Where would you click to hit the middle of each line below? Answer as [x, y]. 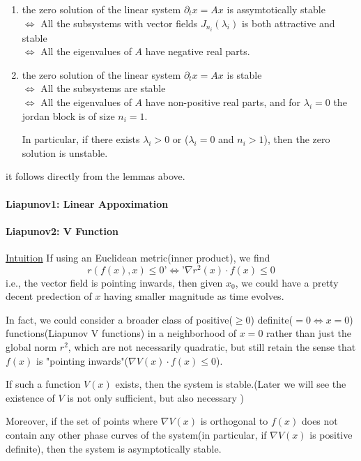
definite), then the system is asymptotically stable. [114, 448]
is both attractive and [288, 23]
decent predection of [49, 296]
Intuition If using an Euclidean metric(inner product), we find [138, 258]
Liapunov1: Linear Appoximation [87, 203]
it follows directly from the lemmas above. [95, 176]
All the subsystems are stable [103, 88]
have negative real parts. [198, 51]
